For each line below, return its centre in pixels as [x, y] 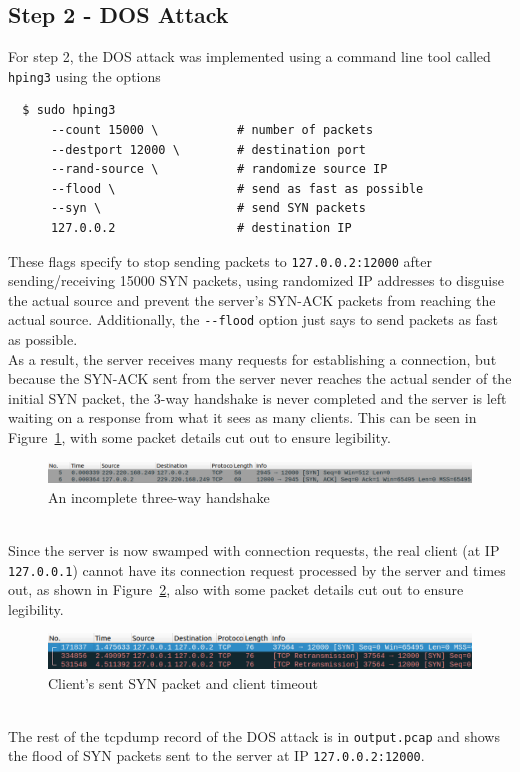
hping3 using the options [84, 75]
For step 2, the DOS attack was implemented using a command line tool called [249, 56]
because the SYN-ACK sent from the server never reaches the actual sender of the [260, 378]
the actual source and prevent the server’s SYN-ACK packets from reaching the [252, 299]
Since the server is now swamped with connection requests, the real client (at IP [254, 549]
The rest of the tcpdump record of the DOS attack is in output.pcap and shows [254, 735]
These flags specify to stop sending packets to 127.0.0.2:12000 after [220, 260]
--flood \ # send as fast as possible [237, 188]
